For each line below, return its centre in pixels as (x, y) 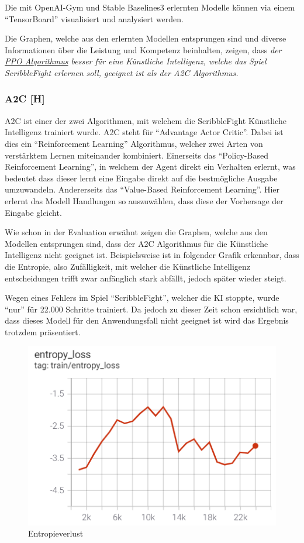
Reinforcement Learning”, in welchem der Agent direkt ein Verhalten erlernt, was (150, 166)
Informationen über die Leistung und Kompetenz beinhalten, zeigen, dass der (143, 49)
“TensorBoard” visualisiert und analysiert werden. (94, 18)
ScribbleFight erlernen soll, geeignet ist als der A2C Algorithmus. (122, 72)
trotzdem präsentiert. (43, 331)
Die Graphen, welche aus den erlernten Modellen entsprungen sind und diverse (146, 38)
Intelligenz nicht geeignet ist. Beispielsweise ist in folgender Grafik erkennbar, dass (152, 255)
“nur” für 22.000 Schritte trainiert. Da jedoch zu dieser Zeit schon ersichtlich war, (151, 309)
